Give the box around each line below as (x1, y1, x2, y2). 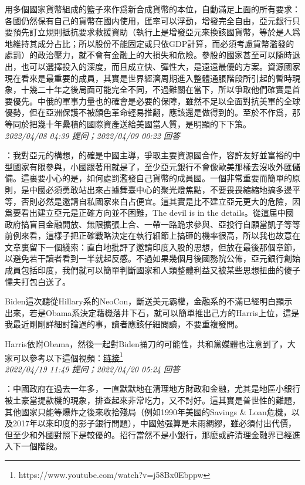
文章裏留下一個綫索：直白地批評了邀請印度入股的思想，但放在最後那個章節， (5, 240, 300, 253)
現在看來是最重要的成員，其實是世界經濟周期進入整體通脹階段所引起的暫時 (5, 72, 292, 84)
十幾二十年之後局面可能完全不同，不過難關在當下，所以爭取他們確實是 (21, 83, 292, 96)
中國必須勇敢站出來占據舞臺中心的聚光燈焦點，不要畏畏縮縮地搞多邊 (29, 183, 292, 195)
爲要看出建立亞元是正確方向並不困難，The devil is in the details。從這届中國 (5, 206, 294, 219)
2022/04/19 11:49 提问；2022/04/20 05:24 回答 (5, 362, 180, 375)
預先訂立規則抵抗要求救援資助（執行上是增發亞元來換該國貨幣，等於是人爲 (12, 26, 300, 38)
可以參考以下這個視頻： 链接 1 (12, 350, 123, 364)
